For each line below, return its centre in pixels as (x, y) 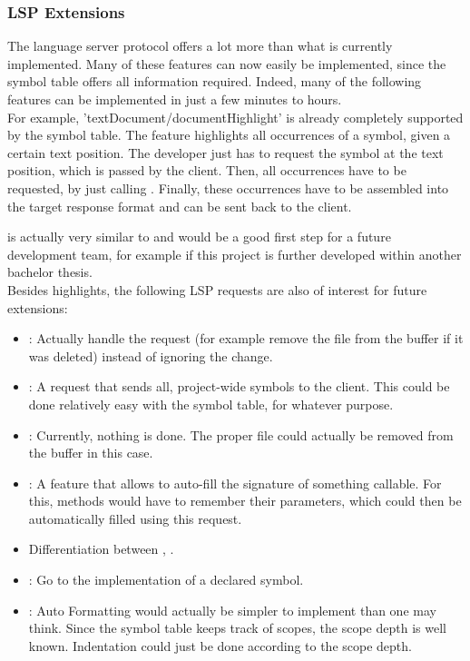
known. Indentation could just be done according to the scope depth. (220, 645)
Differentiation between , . (101, 549)
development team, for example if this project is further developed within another (235, 254)
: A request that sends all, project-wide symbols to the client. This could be (239, 386)
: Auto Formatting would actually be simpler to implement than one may (232, 610)
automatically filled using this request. (135, 518)
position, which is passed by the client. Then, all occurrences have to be (207, 170)
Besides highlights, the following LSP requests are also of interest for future (217, 289)
